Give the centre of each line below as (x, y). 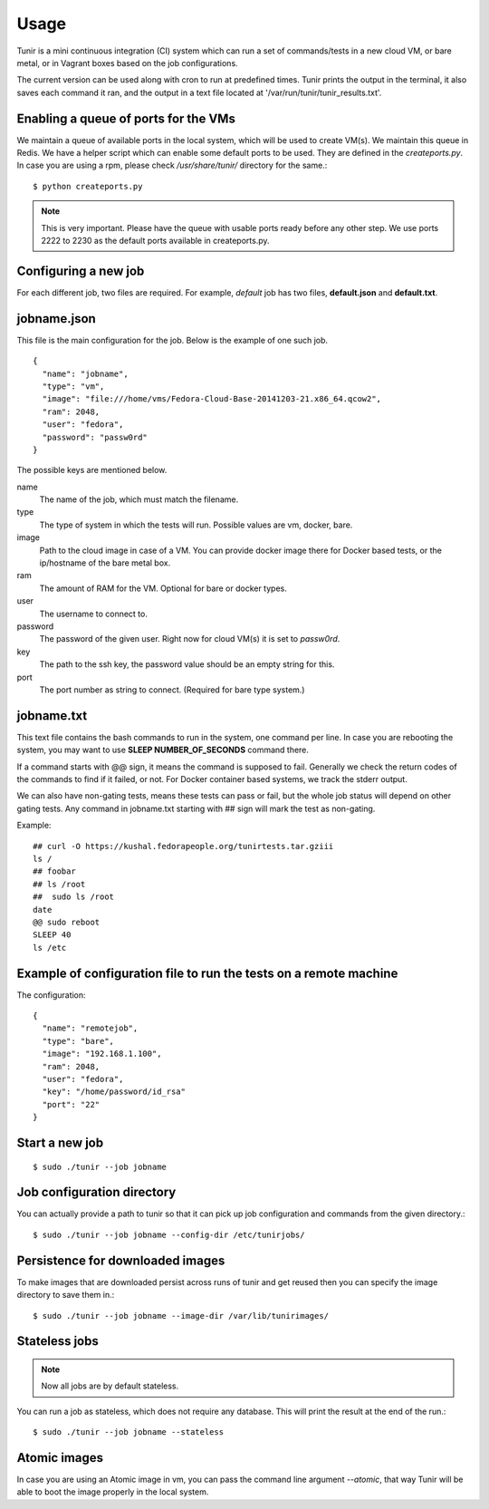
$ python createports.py (88, 186)
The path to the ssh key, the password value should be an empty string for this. (187, 664)
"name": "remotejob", (90, 1028)
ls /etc (50, 948)
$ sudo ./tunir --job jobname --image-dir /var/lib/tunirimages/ (181, 1316)
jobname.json (57, 319)
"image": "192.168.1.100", (102, 1054)
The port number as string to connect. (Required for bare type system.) (172, 690)
